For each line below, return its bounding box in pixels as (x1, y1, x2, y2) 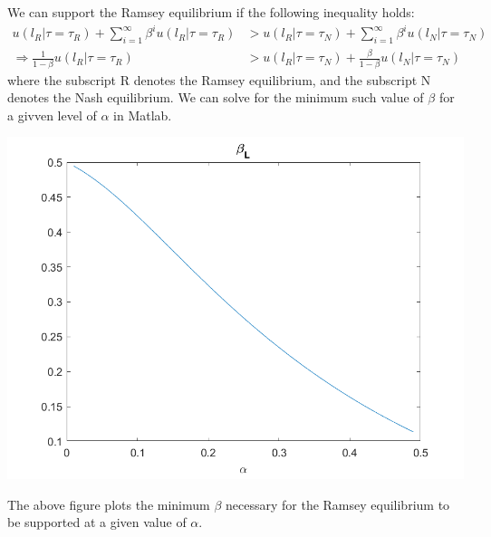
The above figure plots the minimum (7, 494, 210, 513)
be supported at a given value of (7, 513, 187, 532)
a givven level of (7, 105, 97, 124)
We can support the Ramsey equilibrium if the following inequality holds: (7, 3, 415, 21)
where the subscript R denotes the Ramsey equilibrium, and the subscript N (7, 70, 431, 89)
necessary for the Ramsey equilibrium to (225, 494, 450, 513)
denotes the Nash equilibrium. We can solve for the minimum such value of (7, 88, 424, 107)
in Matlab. (113, 105, 172, 124)
